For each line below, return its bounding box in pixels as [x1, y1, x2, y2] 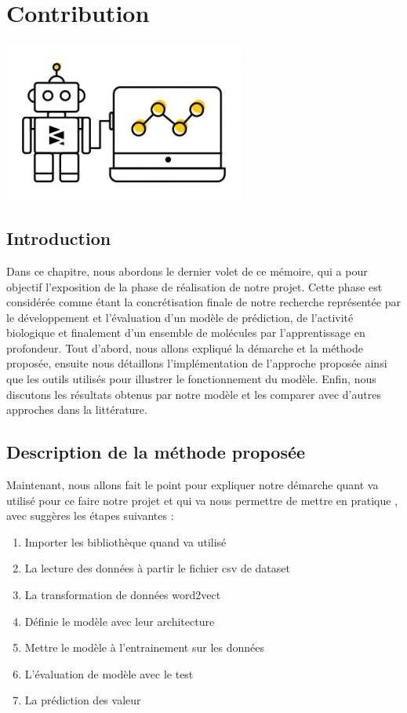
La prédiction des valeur [24, 692, 141, 708]
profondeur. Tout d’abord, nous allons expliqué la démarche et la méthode [6, 339, 363, 356]
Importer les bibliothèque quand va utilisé [24, 533, 227, 550]
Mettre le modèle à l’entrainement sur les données [24, 639, 264, 656]
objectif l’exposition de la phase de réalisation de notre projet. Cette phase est [6, 278, 383, 294]
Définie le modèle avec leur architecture [24, 612, 215, 629]
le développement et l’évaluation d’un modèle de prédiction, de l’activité [6, 309, 354, 325]
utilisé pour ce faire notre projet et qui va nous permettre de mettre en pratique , [6, 492, 398, 508]
